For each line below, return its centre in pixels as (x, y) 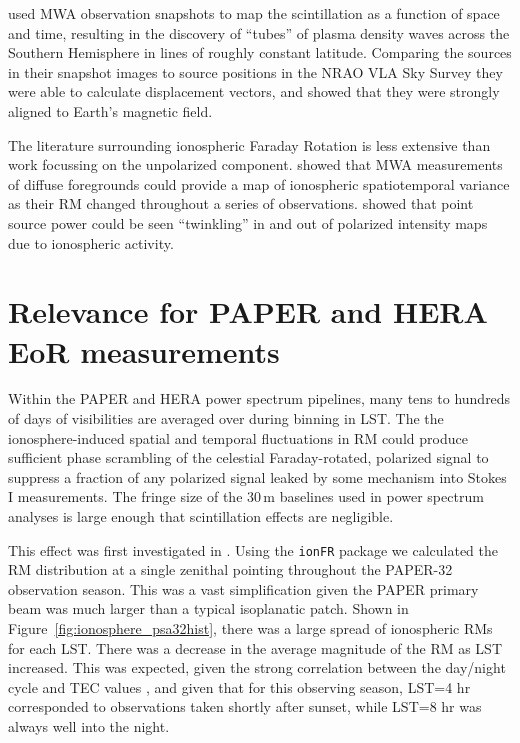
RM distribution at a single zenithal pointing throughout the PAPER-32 (230, 569)
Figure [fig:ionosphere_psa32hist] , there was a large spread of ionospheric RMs (250, 628)
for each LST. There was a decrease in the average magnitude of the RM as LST (255, 647)
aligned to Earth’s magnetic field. (110, 110)
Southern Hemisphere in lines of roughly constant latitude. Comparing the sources (260, 52)
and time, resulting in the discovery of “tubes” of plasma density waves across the (259, 32)
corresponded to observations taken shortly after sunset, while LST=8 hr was (245, 706)
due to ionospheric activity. (91, 242)
